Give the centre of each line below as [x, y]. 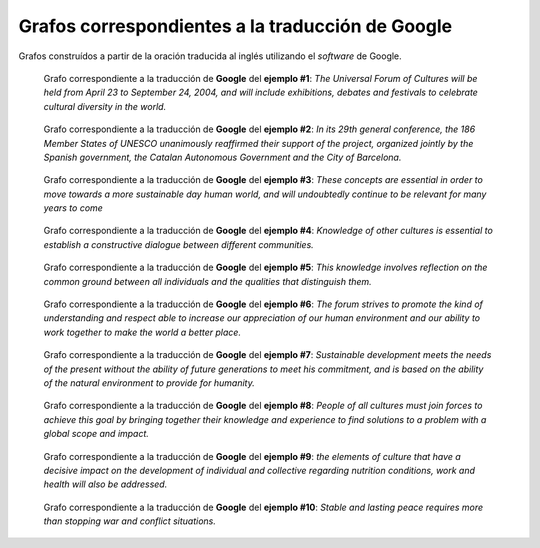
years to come [73, 208]
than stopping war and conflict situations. [130, 521]
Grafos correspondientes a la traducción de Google [235, 26]
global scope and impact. [96, 434]
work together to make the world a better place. [142, 332]
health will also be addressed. [105, 484]
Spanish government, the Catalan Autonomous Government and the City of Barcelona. [222, 157]
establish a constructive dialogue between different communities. [178, 244]
